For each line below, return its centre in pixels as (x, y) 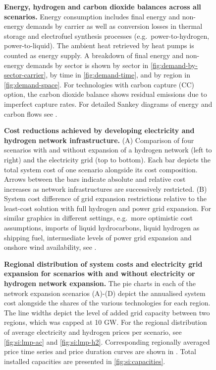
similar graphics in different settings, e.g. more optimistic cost (98, 218)
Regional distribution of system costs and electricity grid (103, 263)
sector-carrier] (25, 75)
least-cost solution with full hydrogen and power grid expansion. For (108, 208)
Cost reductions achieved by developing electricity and (99, 130)
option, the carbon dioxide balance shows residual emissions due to (106, 94)
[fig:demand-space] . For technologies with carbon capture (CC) (99, 84)
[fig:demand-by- (174, 65)
